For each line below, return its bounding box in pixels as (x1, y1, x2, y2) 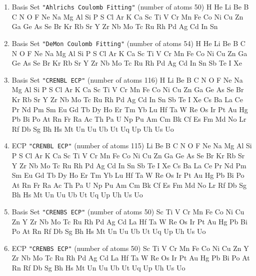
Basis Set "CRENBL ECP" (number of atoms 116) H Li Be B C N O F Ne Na (11, 74, 243, 85)
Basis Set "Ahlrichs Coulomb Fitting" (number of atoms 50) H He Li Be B (11, 2, 249, 12)
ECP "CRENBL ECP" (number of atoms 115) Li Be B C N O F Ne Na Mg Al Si (11, 140, 252, 151)
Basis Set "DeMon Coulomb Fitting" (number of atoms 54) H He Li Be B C (11, 38, 245, 48)
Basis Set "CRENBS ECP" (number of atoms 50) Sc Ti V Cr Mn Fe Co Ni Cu (11, 206, 244, 216)
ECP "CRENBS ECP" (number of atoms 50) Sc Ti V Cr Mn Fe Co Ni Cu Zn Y (11, 242, 249, 253)
